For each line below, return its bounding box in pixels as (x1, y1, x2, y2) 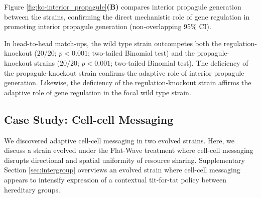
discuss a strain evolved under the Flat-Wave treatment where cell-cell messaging (4, 145, 253, 155)
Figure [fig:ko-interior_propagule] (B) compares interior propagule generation (4, 2, 241, 12)
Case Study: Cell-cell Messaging (4, 111, 174, 127)
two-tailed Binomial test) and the (92, 48, 195, 58)
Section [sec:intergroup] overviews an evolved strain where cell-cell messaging (4, 164, 240, 175)
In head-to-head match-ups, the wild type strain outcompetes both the (4, 38, 222, 48)
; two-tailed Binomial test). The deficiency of (110, 57, 248, 68)
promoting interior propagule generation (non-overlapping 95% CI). (4, 21, 211, 32)
